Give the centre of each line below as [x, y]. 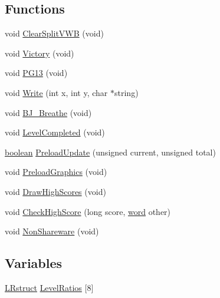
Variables [34, 263]
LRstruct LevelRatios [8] [49, 287]
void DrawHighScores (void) [55, 191]
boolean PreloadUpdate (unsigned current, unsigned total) [110, 152]
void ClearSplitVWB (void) [54, 33]
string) [127, 92]
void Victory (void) [40, 53]
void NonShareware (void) [52, 231]
